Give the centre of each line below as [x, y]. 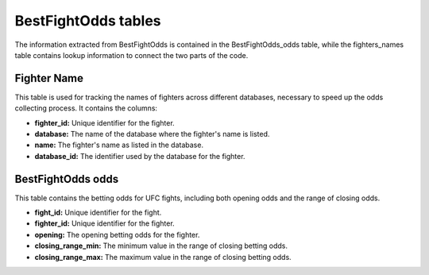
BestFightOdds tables [88, 21]
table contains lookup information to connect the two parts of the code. [131, 55]
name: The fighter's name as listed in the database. [119, 145]
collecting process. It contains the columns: [86, 108]
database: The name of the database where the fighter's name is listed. [152, 134]
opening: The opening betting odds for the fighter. [117, 234]
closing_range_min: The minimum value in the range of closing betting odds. [161, 246]
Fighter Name [49, 78]
